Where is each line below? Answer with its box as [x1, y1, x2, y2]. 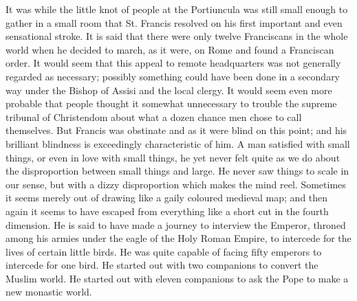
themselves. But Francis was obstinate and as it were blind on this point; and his [6, 123, 347, 137]
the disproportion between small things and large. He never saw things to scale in [6, 164, 349, 178]
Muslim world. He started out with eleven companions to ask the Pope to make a [6, 271, 349, 285]
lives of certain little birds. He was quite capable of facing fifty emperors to [6, 244, 322, 258]
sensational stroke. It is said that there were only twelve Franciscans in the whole [6, 29, 348, 43]
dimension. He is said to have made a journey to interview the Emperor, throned [6, 217, 346, 232]
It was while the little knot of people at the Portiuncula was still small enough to [6, 2, 348, 16]
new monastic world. [6, 285, 92, 299]
